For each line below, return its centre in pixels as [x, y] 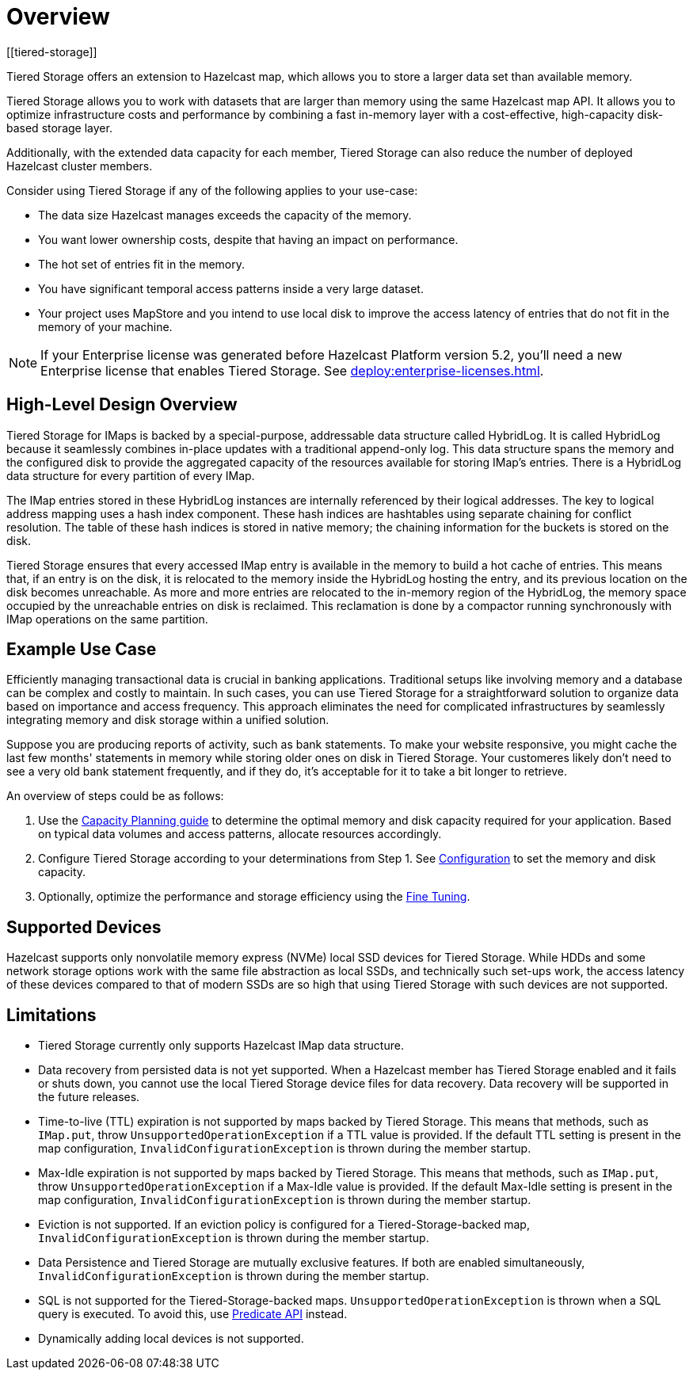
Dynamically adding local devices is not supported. [171, 1339]
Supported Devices [84, 927]
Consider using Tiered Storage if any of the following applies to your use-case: [212, 190]
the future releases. [89, 1097]
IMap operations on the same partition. [107, 619]
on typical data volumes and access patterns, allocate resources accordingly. [240, 834]
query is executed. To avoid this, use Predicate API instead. [193, 1314]
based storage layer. [59, 128]
